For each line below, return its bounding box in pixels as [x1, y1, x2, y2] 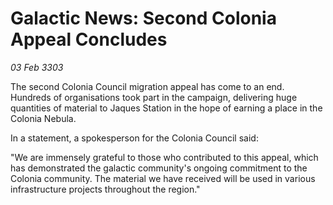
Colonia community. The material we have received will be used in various [10, 172, 316, 184]
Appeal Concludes [10, 28, 168, 51]
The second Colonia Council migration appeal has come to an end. [10, 80, 285, 92]
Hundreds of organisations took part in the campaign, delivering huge [10, 91, 298, 103]
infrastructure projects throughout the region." [10, 183, 201, 195]
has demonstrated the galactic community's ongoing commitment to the [10, 162, 308, 174]
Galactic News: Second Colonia [10, 7, 277, 30]
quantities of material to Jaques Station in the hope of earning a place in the [10, 102, 323, 114]
